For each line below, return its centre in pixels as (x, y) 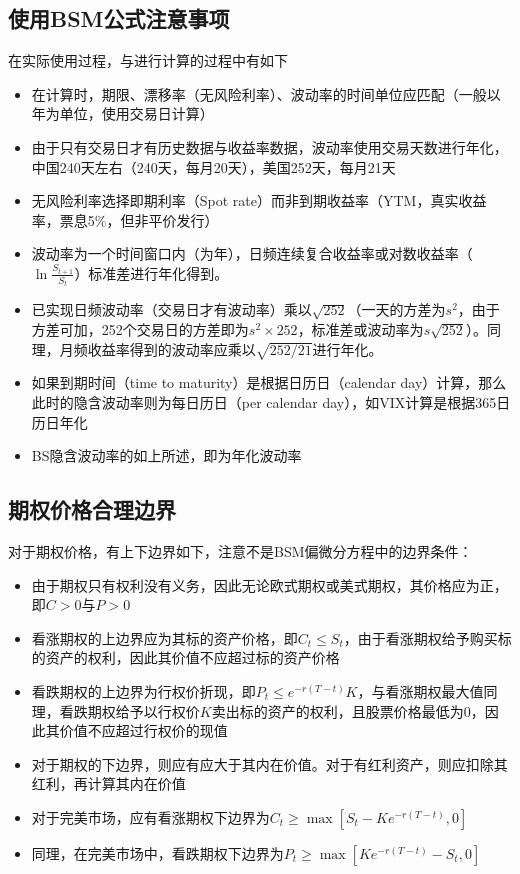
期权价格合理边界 (92, 509)
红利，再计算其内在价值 (108, 783)
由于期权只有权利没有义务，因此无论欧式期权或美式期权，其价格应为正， (269, 584)
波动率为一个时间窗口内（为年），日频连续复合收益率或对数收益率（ (252, 253)
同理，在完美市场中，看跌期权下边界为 (157, 852)
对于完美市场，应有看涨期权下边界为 (150, 816)
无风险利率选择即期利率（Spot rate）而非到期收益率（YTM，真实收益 (259, 200)
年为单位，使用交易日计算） (122, 113)
